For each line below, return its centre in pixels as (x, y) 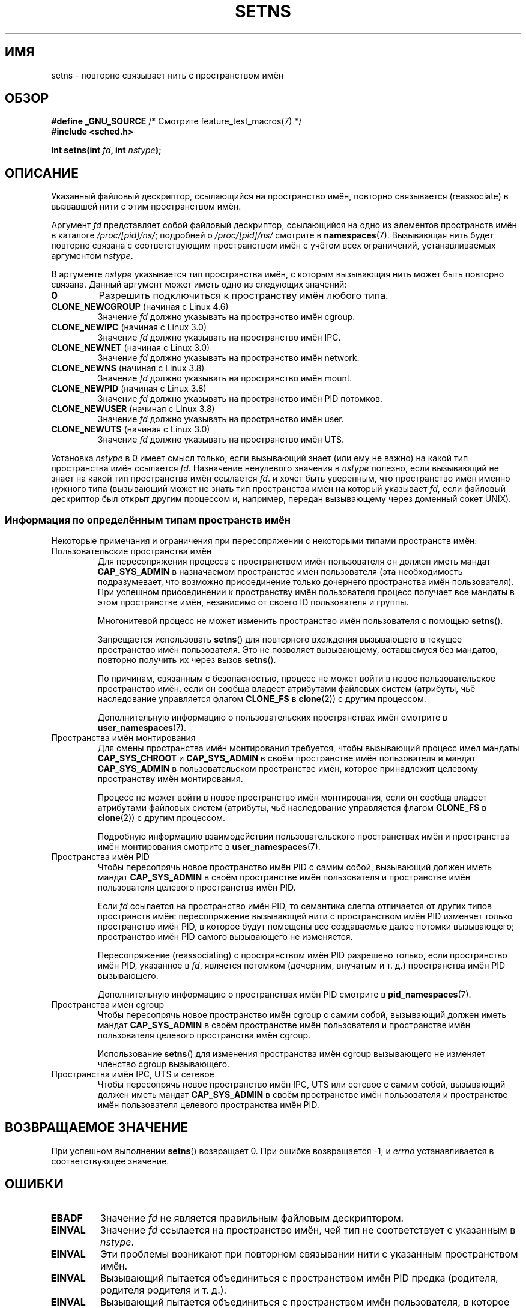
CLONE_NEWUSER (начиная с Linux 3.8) (133, 409)
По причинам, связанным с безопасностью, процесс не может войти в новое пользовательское (296, 679)
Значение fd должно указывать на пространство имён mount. (225, 378)
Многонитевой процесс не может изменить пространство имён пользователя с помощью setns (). (300, 621)
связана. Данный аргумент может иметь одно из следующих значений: (199, 285)
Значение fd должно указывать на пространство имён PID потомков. (240, 399)
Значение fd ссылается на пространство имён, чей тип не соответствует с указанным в (308, 1230)
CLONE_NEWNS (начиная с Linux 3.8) (128, 368)
